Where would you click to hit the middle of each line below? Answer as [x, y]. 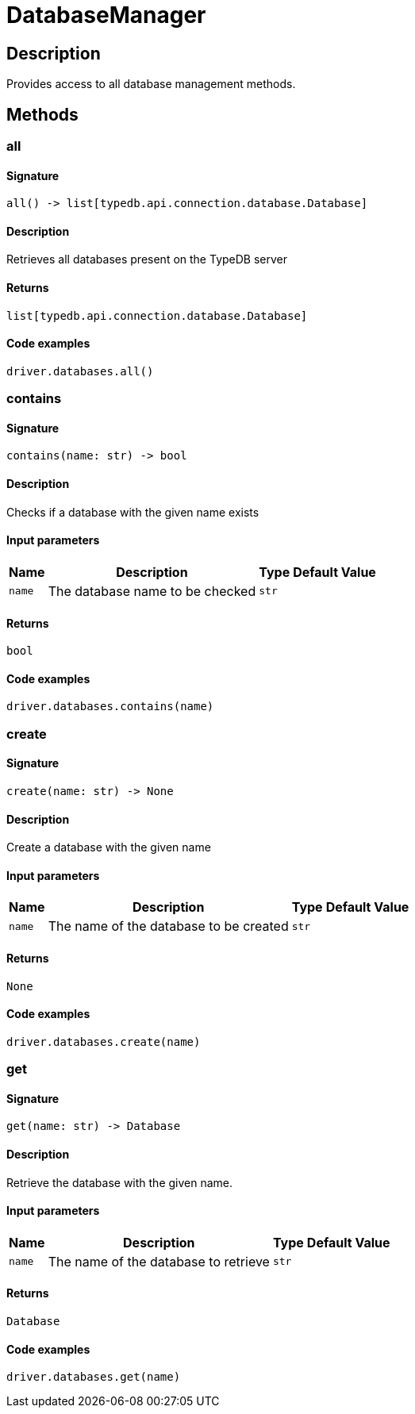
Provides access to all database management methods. [151, 84]
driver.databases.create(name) [104, 1041]
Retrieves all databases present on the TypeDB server [147, 259]
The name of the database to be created [168, 926]
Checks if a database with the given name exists [133, 512]
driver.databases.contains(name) [110, 707]
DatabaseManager [106, 15]
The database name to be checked [152, 591]
